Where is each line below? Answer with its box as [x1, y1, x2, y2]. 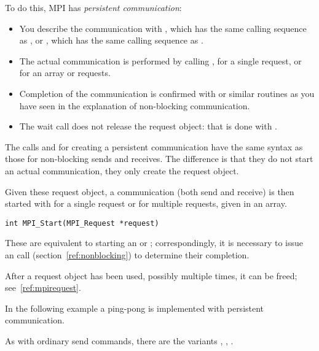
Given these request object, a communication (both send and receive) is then [5, 185, 294, 198]
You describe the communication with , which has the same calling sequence [19, 21, 307, 34]
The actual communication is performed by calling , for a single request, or [19, 54, 302, 67]
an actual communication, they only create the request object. [5, 164, 239, 177]
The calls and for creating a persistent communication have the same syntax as [5, 140, 303, 153]
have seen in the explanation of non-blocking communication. [19, 99, 250, 112]
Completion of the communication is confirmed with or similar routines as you [19, 87, 315, 99]
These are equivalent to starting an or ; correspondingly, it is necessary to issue [5, 236, 303, 249]
